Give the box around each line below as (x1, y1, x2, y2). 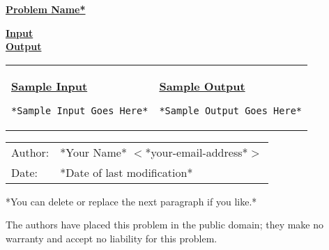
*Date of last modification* (60, 164, 193, 180)
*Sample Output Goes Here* (159, 104, 303, 116)
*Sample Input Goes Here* (11, 104, 148, 116)
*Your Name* (60, 143, 127, 160)
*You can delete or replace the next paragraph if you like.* (6, 194, 257, 208)
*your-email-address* (145, 143, 248, 160)
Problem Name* (6, 2, 86, 16)
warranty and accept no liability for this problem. (6, 231, 217, 245)
